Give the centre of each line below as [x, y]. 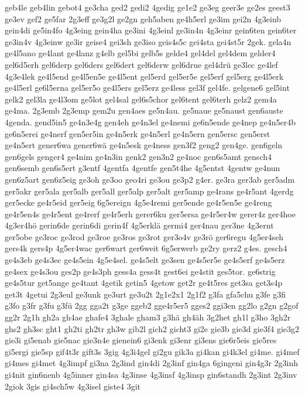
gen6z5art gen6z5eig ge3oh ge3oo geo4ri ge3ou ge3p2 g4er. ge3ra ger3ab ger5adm [150, 179]
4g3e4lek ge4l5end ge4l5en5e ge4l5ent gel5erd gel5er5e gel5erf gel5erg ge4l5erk [144, 76]
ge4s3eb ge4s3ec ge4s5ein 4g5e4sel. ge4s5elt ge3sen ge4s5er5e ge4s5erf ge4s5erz [145, 260]
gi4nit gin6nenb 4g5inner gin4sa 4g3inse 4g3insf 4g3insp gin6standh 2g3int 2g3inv [151, 374]
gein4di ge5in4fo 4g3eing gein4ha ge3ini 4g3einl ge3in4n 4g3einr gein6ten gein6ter [151, 30]
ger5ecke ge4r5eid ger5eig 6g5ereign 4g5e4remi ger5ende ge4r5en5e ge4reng [138, 202]
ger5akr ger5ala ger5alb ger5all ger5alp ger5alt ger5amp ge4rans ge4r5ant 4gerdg [149, 191]
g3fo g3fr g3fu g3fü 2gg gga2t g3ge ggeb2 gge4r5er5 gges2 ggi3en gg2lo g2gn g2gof [152, 305]
